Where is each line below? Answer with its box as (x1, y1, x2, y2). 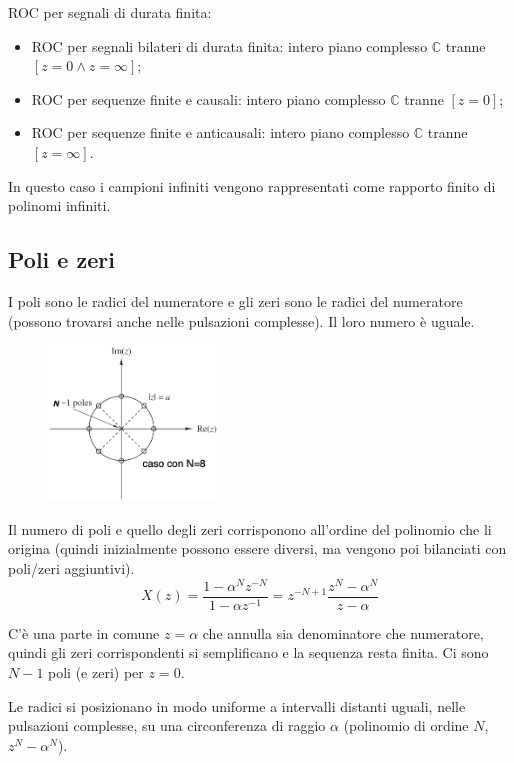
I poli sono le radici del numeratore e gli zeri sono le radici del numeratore (8, 290, 463, 311)
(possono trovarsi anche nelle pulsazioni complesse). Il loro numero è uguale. (8, 310, 475, 331)
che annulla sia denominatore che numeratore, (202, 622, 484, 643)
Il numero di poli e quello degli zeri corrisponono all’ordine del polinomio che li (8, 518, 492, 539)
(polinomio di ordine (343, 715, 469, 736)
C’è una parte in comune (8, 622, 160, 643)
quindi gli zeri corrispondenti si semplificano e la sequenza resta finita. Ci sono (8, 642, 489, 663)
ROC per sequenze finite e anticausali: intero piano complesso (31, 122, 410, 143)
